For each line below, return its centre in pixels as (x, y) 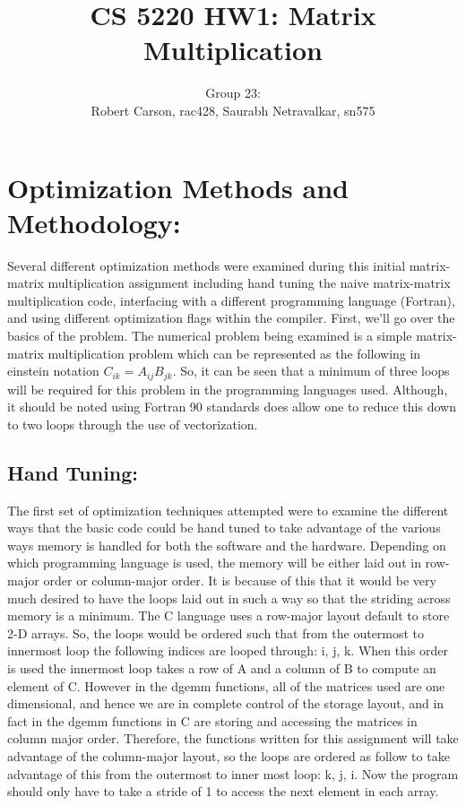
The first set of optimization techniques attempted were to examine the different (228, 510)
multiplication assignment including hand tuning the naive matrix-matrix (249, 283)
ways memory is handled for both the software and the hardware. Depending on (227, 545)
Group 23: (233, 93)
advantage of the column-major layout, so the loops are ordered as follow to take (229, 755)
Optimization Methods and (178, 187)
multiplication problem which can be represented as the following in (234, 353)
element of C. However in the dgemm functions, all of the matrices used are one (226, 685)
